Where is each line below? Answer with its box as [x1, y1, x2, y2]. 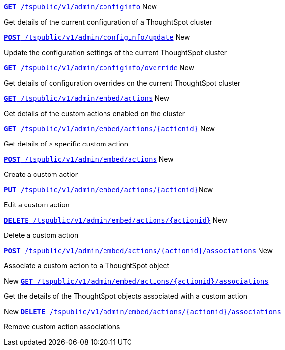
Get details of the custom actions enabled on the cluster [4, 109, 185, 117]
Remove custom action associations [4, 322, 120, 331]
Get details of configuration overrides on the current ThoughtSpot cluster [4, 79, 241, 87]
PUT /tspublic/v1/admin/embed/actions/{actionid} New [4, 185, 213, 194]
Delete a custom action [4, 231, 78, 239]
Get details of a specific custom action [4, 140, 129, 148]
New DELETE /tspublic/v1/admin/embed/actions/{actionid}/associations [4, 307, 281, 316]
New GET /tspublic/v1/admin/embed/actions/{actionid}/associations [4, 277, 269, 285]
